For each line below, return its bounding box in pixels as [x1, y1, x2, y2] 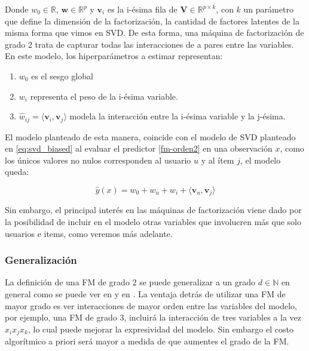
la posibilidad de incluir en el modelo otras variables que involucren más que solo [5, 215, 301, 228]
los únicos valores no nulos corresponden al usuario [5, 153, 191, 166]
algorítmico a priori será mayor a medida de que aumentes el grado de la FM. [5, 335, 289, 347]
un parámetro [243, 3, 293, 15]
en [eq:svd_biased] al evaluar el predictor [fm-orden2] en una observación [5, 142, 273, 155]
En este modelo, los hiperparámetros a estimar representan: [5, 50, 223, 62]
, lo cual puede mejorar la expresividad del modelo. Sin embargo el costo [27, 322, 293, 335]
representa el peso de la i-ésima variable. [30, 90, 178, 102]
